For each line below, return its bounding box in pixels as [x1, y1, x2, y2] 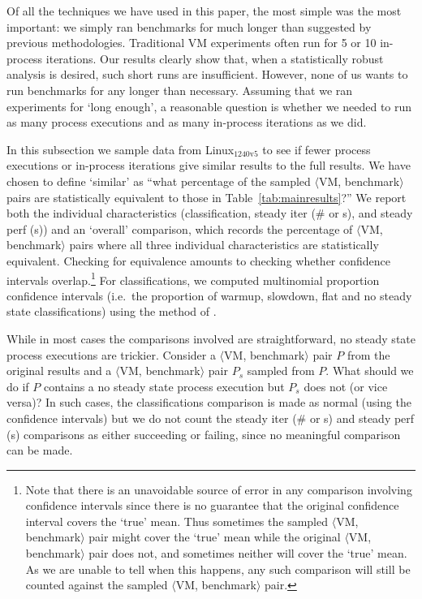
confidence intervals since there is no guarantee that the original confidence [25, 497, 399, 514]
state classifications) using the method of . [6, 303, 217, 320]
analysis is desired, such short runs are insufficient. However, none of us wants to [6, 66, 408, 83]
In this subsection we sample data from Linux [6, 140, 235, 157]
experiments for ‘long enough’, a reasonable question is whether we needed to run [6, 97, 412, 114]
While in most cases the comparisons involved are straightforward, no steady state [6, 330, 416, 347]
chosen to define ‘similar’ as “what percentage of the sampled [6, 172, 311, 189]
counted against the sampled [25, 576, 168, 593]
